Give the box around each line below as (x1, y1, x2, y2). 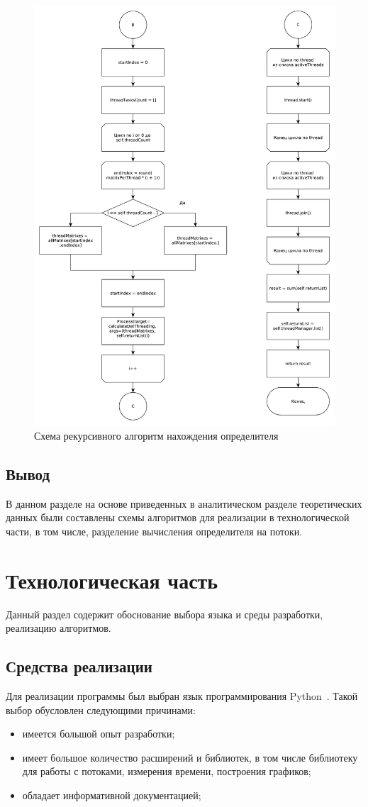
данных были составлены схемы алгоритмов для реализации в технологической (6, 510, 350, 525)
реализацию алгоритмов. (6, 620, 111, 635)
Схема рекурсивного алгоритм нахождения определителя (34, 428, 279, 443)
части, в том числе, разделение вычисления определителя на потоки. (6, 523, 303, 538)
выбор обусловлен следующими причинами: (6, 702, 196, 717)
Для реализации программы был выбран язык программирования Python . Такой (6, 689, 358, 703)
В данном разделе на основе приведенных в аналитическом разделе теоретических (6, 496, 362, 511)
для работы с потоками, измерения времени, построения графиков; (22, 764, 311, 779)
